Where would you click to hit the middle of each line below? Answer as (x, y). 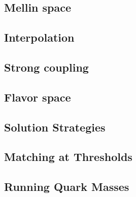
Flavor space (38, 97)
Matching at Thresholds (68, 157)
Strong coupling (46, 67)
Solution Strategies (55, 127)
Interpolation (39, 37)
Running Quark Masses (67, 187)
